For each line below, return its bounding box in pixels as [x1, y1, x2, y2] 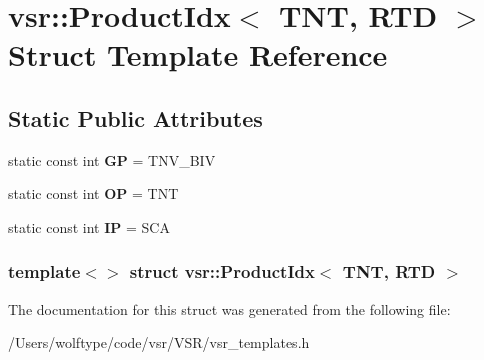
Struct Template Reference [8, 34, 388, 75]
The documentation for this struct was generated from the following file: [8, 298, 451, 319]
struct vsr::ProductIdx [129, 259, 315, 284]
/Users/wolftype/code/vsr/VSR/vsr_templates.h [8, 332, 310, 353]
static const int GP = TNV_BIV [8, 149, 216, 170]
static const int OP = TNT [8, 183, 179, 204]
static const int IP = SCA [8, 216, 170, 237]
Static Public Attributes [8, 102, 263, 133]
